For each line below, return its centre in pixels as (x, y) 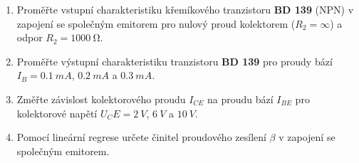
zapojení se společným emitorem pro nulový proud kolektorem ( (156, 23)
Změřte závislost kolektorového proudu (101, 99)
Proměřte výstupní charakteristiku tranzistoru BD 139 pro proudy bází (175, 61)
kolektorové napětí (57, 113)
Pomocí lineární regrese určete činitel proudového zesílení (141, 137)
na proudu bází (240, 99)
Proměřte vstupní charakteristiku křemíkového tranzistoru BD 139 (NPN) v (185, 9)
